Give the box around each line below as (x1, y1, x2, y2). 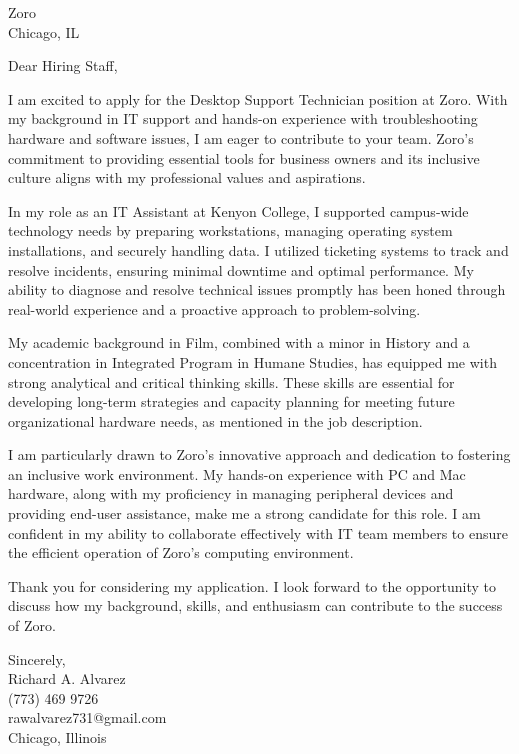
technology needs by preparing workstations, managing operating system (8, 220, 453, 241)
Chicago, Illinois (8, 727, 107, 747)
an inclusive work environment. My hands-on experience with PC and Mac (8, 463, 466, 484)
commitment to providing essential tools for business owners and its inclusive (8, 147, 480, 168)
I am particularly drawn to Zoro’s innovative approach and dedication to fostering (8, 444, 511, 465)
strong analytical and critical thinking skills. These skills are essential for (8, 371, 455, 392)
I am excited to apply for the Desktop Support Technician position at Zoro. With (8, 88, 508, 109)
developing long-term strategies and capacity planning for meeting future (8, 391, 455, 412)
